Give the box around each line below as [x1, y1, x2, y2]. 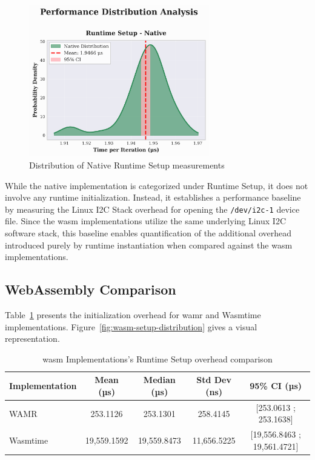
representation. [5, 332, 60, 345]
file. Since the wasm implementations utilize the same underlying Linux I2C [5, 215, 287, 227]
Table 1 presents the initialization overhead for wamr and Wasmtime [5, 308, 261, 321]
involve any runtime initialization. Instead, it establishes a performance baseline [5, 191, 301, 204]
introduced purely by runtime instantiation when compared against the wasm [5, 238, 293, 251]
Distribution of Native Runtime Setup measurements [29, 158, 225, 171]
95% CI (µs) [250, 379, 302, 392]
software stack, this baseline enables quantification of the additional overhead [5, 227, 291, 239]
